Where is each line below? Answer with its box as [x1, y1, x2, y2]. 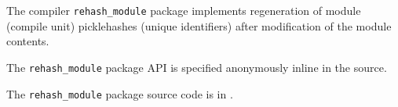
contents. [6, 33, 49, 49]
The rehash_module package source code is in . [6, 85, 233, 102]
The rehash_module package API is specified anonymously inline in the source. [6, 59, 387, 75]
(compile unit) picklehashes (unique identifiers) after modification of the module [6, 17, 392, 34]
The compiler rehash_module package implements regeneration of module [6, 2, 361, 18]
